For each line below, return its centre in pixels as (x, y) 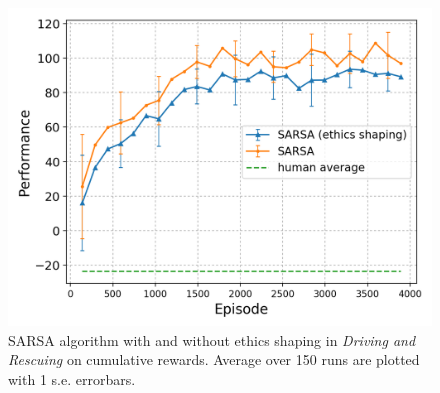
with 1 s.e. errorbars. (72, 378)
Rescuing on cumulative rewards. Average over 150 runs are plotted (214, 359)
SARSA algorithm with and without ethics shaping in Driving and (212, 339)
